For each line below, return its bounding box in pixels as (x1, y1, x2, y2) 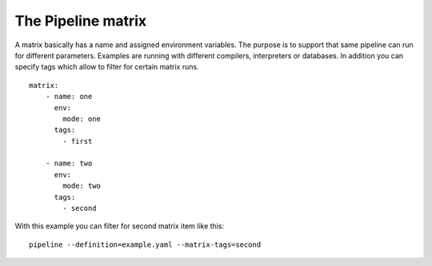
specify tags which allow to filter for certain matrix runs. (14, 62, 199, 72)
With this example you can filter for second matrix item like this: (14, 221, 224, 231)
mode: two (62, 181, 102, 191)
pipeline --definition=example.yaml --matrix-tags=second (29, 240, 262, 249)
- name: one (45, 92, 93, 101)
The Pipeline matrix (14, 12, 147, 30)
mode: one (62, 114, 102, 123)
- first (62, 137, 93, 145)
